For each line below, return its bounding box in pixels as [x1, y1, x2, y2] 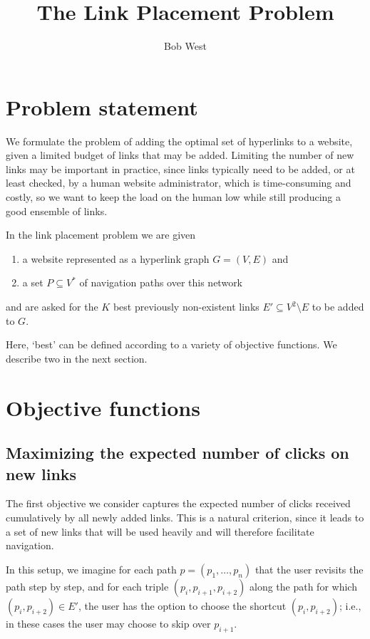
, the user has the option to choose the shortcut [78, 598, 287, 613]
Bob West [164, 38, 207, 53]
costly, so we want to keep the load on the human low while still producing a [6, 189, 341, 204]
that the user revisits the [255, 561, 364, 576]
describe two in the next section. [6, 350, 148, 365]
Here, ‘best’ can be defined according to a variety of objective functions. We [6, 337, 337, 352]
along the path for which [249, 578, 357, 593]
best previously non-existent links [113, 299, 259, 313]
